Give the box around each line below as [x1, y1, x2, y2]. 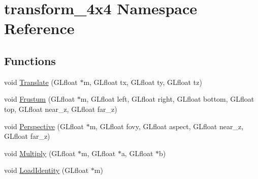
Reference [4, 18, 75, 39]
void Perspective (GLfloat [4, 121, 84, 131]
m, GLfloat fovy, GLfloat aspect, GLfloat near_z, [89, 121, 244, 131]
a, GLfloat [121, 147, 153, 158]
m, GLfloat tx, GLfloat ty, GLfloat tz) [83, 76, 202, 87]
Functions [4, 52, 56, 68]
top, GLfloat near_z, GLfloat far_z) [4, 103, 117, 114]
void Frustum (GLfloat [4, 94, 75, 104]
